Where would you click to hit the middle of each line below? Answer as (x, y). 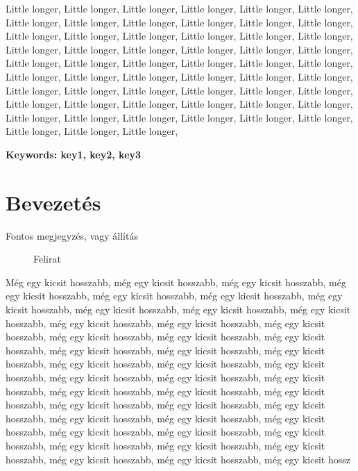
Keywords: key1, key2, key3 (74, 154)
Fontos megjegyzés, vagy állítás (72, 235)
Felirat (47, 259)
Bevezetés (53, 202)
